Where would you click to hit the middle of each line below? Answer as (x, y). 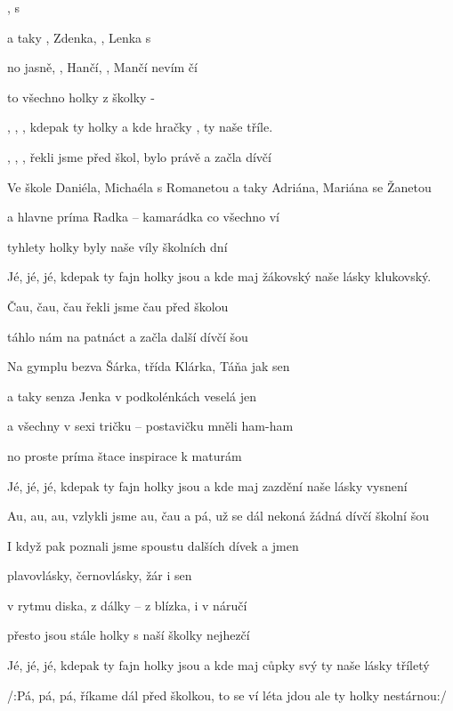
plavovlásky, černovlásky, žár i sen (100, 575)
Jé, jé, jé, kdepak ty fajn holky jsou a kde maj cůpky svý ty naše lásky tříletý (218, 665)
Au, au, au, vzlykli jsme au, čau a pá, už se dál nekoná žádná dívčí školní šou (218, 516)
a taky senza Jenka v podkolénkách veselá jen (132, 396)
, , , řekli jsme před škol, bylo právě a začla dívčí (139, 156)
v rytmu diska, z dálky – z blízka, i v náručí (127, 605)
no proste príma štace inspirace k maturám (125, 455)
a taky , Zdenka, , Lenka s (79, 37)
